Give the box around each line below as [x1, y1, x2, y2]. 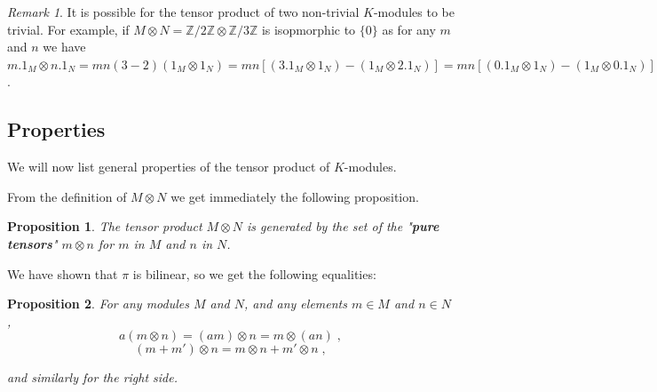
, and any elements [244, 294, 347, 313]
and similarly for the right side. [7, 368, 178, 387]
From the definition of [7, 187, 127, 205]
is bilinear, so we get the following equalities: [132, 264, 376, 283]
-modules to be [373, 3, 455, 20]
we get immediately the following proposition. [170, 187, 419, 205]
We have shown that [7, 264, 118, 283]
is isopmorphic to [261, 20, 356, 38]
